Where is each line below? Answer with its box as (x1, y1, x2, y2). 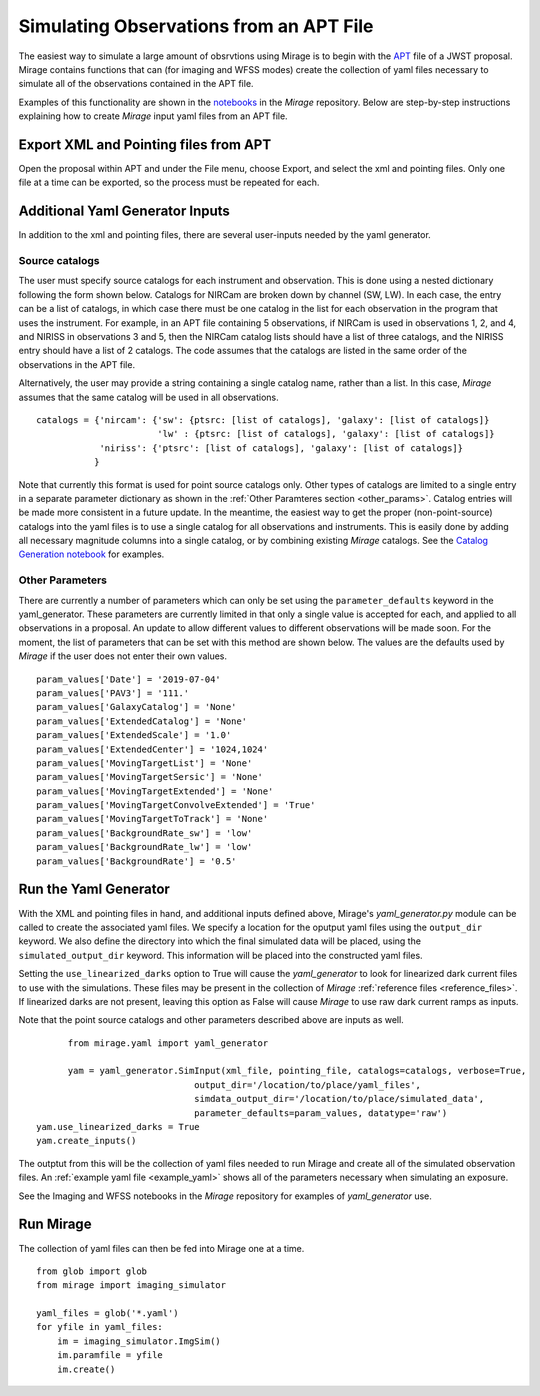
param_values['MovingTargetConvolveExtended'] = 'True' (36, 800, 316, 811)
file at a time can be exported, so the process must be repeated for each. (18, 176, 320, 189)
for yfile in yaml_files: (36, 1321, 164, 1333)
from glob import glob (36, 1265, 148, 1277)
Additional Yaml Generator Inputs (18, 203, 230, 220)
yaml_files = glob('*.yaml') (36, 1308, 179, 1319)
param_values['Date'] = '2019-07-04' (36, 673, 222, 685)
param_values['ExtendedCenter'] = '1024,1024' (36, 743, 269, 755)
